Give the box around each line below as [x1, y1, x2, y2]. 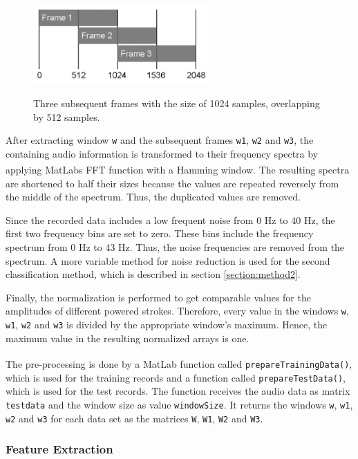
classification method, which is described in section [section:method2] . [6, 267, 301, 281]
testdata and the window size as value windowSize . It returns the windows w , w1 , [6, 397, 353, 411]
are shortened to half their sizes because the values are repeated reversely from [6, 176, 339, 190]
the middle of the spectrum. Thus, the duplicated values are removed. [6, 189, 301, 204]
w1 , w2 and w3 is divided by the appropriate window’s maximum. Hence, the [6, 317, 328, 332]
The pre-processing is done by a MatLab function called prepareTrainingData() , [6, 356, 352, 371]
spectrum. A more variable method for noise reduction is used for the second [6, 253, 330, 268]
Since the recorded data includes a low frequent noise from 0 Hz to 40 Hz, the [6, 212, 335, 227]
